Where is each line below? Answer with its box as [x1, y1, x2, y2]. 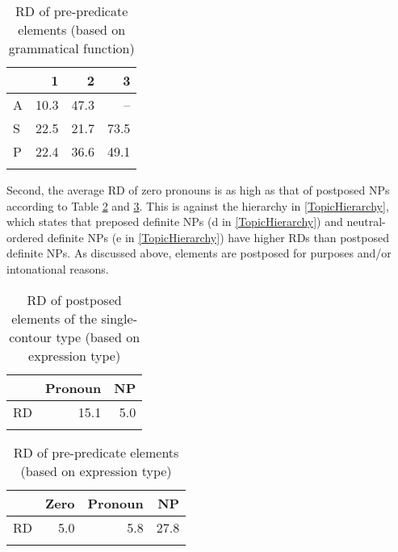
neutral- [346, 213, 386, 230]
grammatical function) [8, 39, 135, 57]
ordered [6, 228, 44, 245]
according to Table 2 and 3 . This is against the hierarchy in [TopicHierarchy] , [6, 197, 389, 214]
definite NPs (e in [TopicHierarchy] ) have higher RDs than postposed [47, 228, 390, 245]
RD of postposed [27, 290, 122, 309]
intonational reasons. [6, 260, 109, 277]
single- [101, 308, 137, 328]
